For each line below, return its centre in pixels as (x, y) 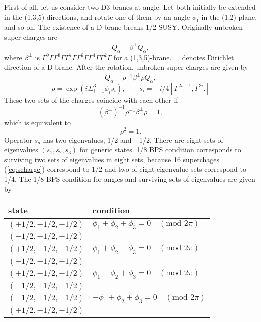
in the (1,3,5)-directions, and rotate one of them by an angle (97, 16)
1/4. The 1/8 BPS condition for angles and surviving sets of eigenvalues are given (130, 179)
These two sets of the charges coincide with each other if (91, 100)
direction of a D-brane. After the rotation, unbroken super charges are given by (126, 67)
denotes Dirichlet (208, 57)
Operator (18, 139)
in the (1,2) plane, (229, 16)
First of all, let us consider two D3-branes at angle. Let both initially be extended (130, 7)
